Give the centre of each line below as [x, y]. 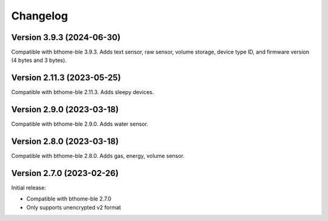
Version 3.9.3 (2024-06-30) [66, 37]
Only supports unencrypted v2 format [74, 207]
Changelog [39, 16]
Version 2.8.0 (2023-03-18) [65, 142]
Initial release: [29, 188]
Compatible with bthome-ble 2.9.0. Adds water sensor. [80, 124]
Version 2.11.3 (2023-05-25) [66, 78]
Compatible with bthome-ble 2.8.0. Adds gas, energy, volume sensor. [98, 156]
